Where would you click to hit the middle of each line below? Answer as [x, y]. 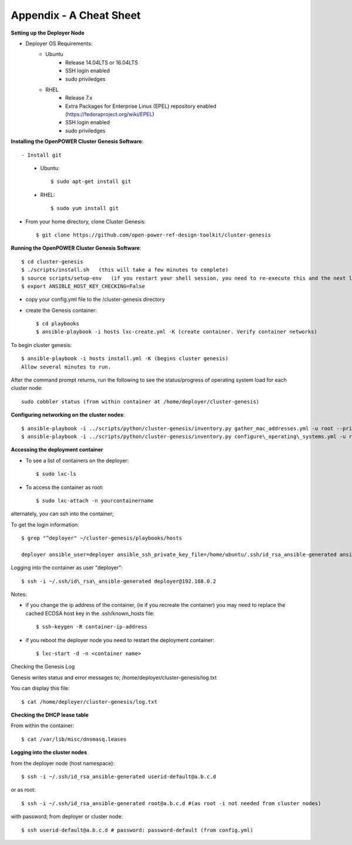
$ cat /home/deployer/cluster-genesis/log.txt [89, 702]
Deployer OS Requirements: [59, 43]
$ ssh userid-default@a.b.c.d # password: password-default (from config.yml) [137, 830]
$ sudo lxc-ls [56, 474]
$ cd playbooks [58, 324]
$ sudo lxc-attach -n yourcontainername [95, 500]
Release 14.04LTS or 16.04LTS [102, 62]
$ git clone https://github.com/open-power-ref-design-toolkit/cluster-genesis [153, 235]
